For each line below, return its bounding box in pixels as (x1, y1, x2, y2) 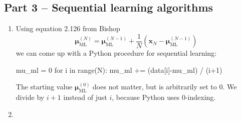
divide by (16, 92, 45, 102)
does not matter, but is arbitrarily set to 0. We (93, 81, 237, 92)
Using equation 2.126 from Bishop (16, 23, 120, 34)
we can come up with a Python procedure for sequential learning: (16, 48, 217, 58)
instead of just (63, 92, 107, 102)
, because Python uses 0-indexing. (112, 92, 216, 102)
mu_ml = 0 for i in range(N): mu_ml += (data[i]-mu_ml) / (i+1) (16, 64, 222, 75)
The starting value (16, 81, 73, 92)
